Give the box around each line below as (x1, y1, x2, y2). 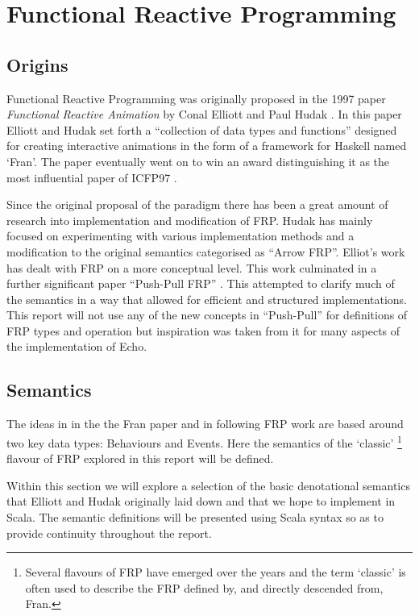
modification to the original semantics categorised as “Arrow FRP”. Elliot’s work (6, 243, 405, 260)
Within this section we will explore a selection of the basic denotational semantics (6, 477, 410, 493)
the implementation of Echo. (6, 338, 147, 355)
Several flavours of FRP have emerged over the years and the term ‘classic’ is (25, 564, 406, 581)
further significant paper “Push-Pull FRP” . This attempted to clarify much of (6, 275, 395, 292)
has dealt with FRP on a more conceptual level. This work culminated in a (6, 259, 377, 276)
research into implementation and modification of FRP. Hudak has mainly (6, 211, 373, 228)
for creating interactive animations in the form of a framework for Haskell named (6, 137, 407, 154)
